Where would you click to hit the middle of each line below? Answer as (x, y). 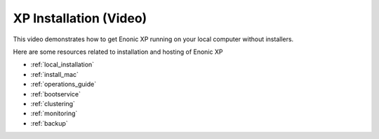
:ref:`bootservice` (55, 94)
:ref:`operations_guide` (64, 85)
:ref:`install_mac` (54, 74)
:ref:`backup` (49, 123)
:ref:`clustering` (53, 103)
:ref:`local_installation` (62, 65)
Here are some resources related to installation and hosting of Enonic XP (118, 52)
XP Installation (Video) (80, 18)
